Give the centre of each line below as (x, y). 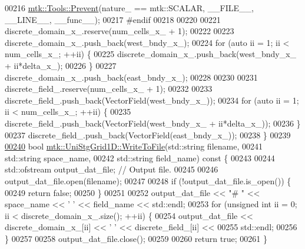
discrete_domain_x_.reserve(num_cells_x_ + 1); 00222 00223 (120, 31)
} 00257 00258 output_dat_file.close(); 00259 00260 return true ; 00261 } (136, 238)
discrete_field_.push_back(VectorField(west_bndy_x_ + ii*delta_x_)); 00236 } (153, 123)
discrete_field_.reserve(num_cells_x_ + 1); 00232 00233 (109, 89)
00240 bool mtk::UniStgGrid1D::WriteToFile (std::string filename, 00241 (134, 146)
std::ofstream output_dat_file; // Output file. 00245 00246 (112, 169)
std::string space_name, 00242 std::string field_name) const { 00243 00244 (140, 157)
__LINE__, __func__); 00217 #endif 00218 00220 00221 (113, 19)
